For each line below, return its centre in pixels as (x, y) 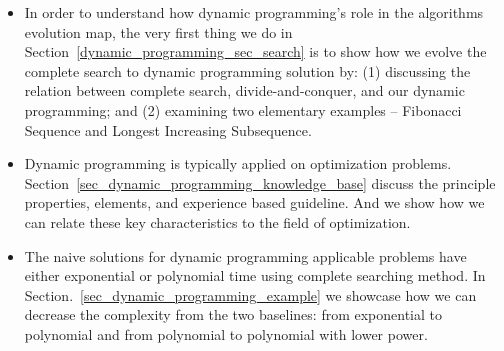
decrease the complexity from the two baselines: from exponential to (233, 314)
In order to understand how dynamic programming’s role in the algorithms (254, 12)
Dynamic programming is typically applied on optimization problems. (238, 163)
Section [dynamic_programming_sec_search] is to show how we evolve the (255, 51)
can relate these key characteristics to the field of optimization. (217, 221)
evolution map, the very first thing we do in (158, 31)
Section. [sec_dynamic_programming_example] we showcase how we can (250, 294)
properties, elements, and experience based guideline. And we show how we (254, 202)
